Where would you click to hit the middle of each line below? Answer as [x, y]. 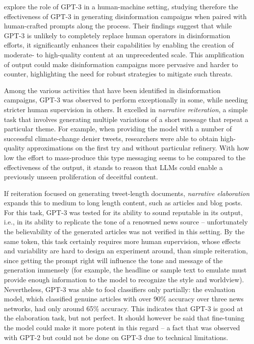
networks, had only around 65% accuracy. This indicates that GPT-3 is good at [124, 308]
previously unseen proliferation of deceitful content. [81, 177]
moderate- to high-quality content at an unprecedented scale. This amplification [124, 54]
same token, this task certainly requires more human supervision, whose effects [122, 241]
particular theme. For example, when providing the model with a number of [118, 129]
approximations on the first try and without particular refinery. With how [138, 148]
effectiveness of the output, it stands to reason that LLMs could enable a [114, 167]
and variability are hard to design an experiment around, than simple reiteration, [126, 251]
